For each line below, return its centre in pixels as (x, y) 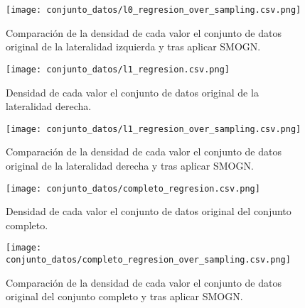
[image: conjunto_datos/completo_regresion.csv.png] (133, 188)
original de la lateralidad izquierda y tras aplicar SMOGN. (133, 46)
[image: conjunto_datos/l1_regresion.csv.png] (118, 69)
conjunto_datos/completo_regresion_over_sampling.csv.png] (148, 260)
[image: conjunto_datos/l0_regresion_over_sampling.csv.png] (154, 10)
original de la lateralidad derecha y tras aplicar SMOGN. (130, 165)
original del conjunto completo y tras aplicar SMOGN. (124, 296)
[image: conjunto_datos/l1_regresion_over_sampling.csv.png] (154, 129)
